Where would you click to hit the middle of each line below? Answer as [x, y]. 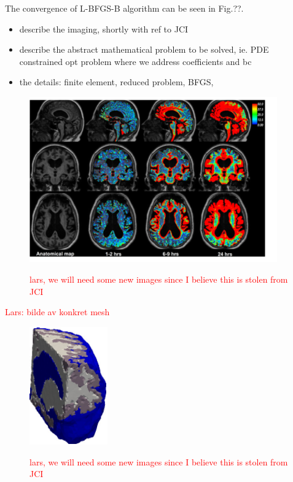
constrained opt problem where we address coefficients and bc [135, 61]
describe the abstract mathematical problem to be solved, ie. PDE [144, 49]
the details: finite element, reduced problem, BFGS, [116, 82]
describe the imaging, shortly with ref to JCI [104, 29]
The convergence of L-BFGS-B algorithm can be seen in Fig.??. [124, 8]
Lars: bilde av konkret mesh [57, 312]
